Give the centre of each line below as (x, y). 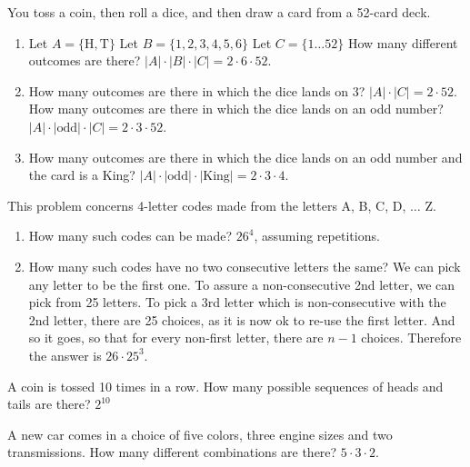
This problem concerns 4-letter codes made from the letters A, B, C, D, (207, 205)
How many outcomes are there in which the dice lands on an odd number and (245, 157)
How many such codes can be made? (130, 236)
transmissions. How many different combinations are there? (172, 452)
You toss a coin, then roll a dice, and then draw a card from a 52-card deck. (219, 12)
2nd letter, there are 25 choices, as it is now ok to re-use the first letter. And (242, 319)
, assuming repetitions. (317, 236)
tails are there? (49, 404)
